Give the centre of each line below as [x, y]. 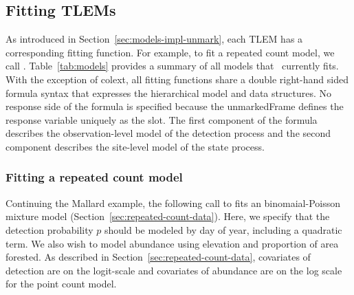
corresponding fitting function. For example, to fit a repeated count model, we [170, 52]
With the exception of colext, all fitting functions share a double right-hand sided [177, 79]
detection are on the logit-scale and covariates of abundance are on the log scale [174, 270]
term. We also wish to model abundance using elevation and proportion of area [172, 243]
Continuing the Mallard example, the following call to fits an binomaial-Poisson [173, 203]
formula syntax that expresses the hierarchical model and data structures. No [168, 92]
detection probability [49, 229]
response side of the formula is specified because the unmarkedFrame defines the [175, 106]
